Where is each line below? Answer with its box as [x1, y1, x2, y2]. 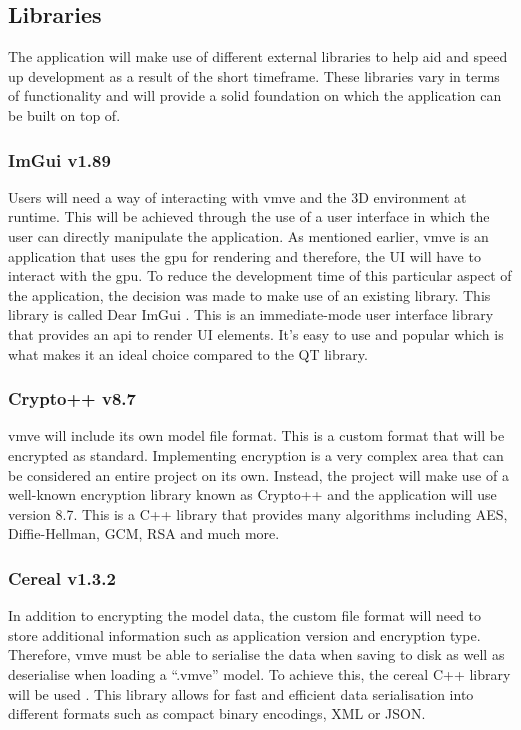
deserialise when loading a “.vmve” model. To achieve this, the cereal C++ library [8, 663, 511, 684]
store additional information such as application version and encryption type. [8, 624, 481, 645]
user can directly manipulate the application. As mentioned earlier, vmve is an [8, 225, 489, 246]
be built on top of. [8, 104, 121, 125]
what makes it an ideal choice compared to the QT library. [8, 343, 368, 364]
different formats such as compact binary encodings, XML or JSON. [8, 703, 426, 724]
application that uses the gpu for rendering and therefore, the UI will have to [8, 245, 481, 266]
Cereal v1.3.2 [8, 565, 116, 590]
